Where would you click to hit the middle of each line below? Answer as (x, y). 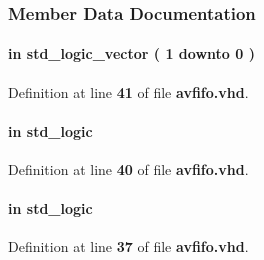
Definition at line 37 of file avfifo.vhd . (128, 246)
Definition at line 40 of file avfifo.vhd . (128, 169)
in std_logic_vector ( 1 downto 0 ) (131, 53)
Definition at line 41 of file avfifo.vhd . (128, 91)
